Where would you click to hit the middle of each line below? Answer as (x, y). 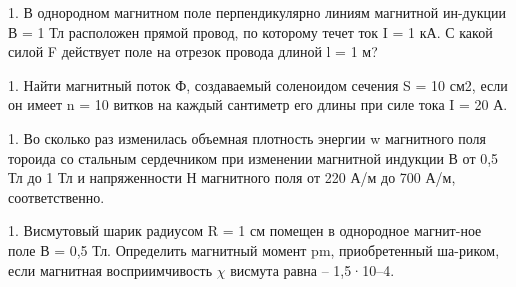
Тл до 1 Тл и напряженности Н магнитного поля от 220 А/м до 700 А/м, (232, 177)
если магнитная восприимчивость (110, 269)
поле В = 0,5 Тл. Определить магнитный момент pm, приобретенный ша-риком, (254, 249)
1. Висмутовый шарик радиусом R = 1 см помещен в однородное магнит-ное (245, 230)
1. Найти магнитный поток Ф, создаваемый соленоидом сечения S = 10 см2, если (258, 84)
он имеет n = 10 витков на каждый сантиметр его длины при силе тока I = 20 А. (258, 104)
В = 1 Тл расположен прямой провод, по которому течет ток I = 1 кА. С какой (250, 31)
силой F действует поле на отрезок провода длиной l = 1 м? (193, 51)
